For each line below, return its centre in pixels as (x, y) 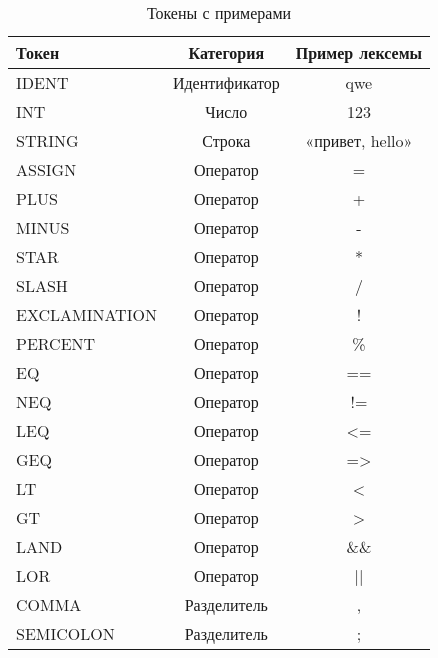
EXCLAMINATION (86, 314)
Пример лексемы (359, 52)
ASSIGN (46, 169)
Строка (226, 140)
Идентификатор (226, 82)
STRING (47, 140)
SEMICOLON (65, 633)
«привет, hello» (359, 140)
